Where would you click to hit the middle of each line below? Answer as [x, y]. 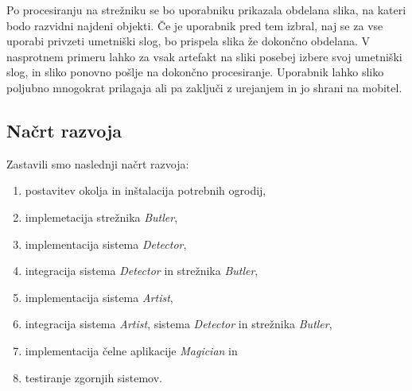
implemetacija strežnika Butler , [101, 217]
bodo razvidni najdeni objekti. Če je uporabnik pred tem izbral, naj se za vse [195, 25]
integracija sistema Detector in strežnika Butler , [142, 271]
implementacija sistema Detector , [106, 244]
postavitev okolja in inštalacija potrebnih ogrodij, [146, 190]
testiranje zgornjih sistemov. [93, 377]
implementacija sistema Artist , [99, 297]
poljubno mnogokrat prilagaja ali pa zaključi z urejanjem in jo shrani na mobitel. [204, 87]
